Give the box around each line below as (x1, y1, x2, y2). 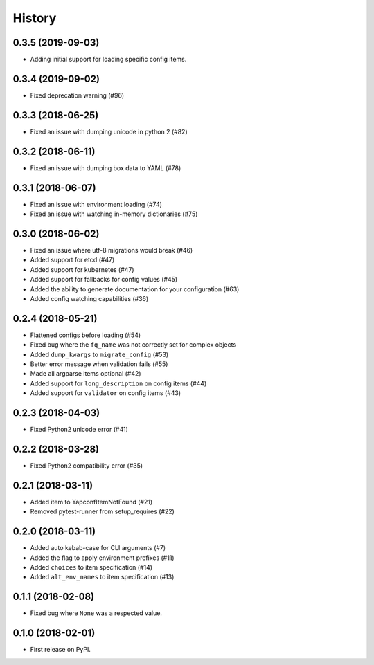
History (12, 10, 57, 26)
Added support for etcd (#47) (30, 256, 115, 264)
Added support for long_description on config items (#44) (30, 379, 207, 388)
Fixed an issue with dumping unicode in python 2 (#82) (30, 127, 188, 136)
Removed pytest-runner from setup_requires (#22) (30, 507, 175, 516)
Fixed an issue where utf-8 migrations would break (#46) (30, 246, 193, 254)
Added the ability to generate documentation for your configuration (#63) (30, 284, 240, 293)
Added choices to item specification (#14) (30, 563, 152, 571)
